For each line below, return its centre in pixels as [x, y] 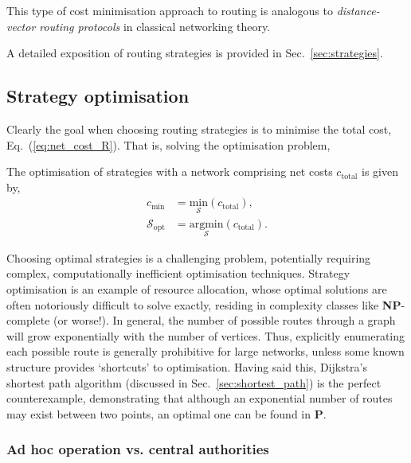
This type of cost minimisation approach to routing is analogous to [170, 10]
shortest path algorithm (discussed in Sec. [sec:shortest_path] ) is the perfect [194, 382]
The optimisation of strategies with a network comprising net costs [170, 171]
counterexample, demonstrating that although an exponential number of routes [200, 398]
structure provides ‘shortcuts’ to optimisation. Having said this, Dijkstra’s [187, 367]
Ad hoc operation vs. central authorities [138, 449]
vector [21, 26]
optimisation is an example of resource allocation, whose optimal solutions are [197, 289]
